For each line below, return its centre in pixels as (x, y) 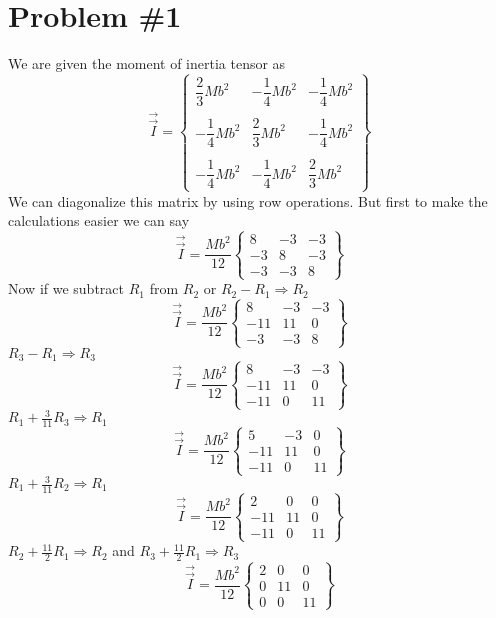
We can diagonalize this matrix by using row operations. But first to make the (248, 200)
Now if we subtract (66, 288)
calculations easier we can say (99, 220)
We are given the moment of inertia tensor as (147, 63)
